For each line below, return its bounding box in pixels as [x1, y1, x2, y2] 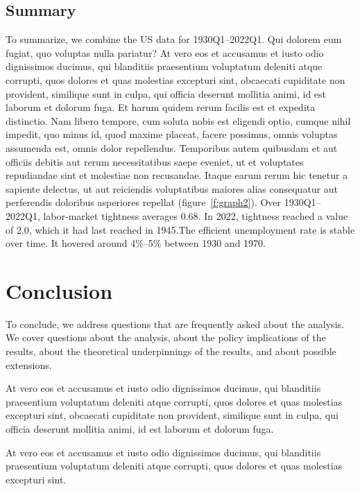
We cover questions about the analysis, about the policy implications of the [6, 330, 326, 345]
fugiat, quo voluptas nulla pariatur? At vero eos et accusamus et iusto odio [6, 45, 324, 60]
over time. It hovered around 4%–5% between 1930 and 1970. [6, 236, 266, 250]
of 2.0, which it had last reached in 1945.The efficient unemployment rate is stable [6, 222, 355, 236]
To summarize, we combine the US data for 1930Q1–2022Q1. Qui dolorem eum [6, 32, 342, 46]
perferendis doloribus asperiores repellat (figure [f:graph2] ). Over [6, 195, 282, 209]
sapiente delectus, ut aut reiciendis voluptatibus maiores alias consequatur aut [6, 181, 338, 196]
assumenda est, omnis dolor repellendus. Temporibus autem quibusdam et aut [6, 140, 338, 155]
